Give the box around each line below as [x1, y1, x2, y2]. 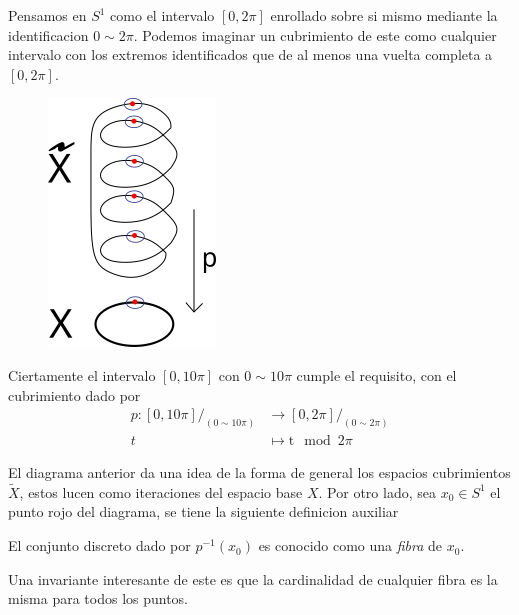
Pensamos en [8, 5, 87, 25]
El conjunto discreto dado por [8, 535, 191, 556]
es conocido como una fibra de [258, 535, 443, 556]
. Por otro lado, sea [318, 481, 436, 502]
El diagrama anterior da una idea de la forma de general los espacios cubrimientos [8, 462, 511, 483]
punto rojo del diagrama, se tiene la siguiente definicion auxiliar [8, 501, 399, 522]
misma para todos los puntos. [8, 588, 189, 609]
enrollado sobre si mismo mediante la [270, 5, 498, 25]
